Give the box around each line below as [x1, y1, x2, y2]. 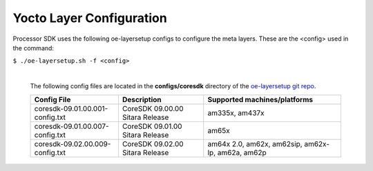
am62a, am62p [217, 148, 267, 157]
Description [122, 94, 162, 104]
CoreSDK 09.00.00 [122, 103, 184, 113]
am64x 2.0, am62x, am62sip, [207, 139, 303, 148]
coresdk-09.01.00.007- [34, 121, 110, 131]
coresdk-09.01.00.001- [34, 103, 108, 113]
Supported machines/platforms [207, 94, 314, 104]
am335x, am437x [207, 108, 265, 117]
